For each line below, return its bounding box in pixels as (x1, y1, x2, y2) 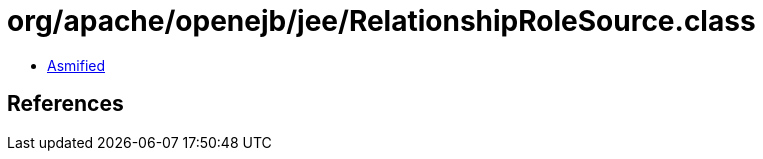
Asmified (47, 56, 106, 74)
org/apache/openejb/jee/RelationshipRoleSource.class (7, 4, 756, 38)
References (7, 91, 124, 117)
